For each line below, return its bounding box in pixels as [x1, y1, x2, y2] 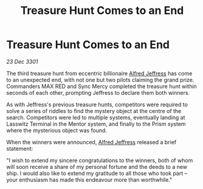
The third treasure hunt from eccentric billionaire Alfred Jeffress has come [6, 69, 193, 77]
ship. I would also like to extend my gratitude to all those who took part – [6, 170, 187, 177]
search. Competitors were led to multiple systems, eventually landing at [6, 114, 185, 121]
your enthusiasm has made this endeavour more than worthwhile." [6, 176, 173, 183]
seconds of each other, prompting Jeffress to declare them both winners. [6, 89, 190, 96]
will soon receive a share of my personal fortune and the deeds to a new [6, 163, 187, 170]
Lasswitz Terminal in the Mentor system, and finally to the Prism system [6, 120, 187, 128]
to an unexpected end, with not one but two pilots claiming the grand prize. [6, 76, 194, 83]
